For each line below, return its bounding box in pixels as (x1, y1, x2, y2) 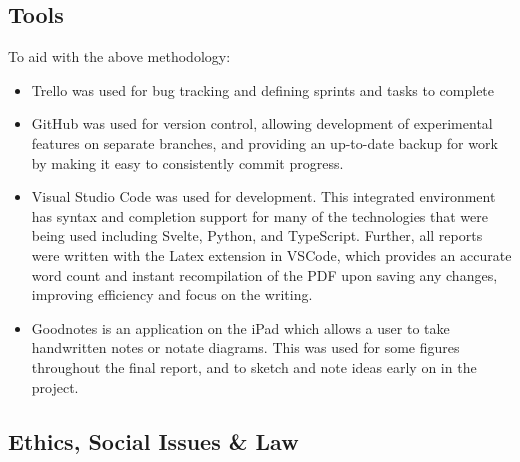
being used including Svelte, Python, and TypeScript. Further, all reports (31, 225, 483, 246)
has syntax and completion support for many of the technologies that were (31, 205, 488, 226)
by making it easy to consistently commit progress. (31, 152, 344, 173)
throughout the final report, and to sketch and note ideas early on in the (31, 356, 477, 377)
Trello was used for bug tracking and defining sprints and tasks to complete (31, 79, 495, 100)
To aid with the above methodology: (8, 46, 231, 67)
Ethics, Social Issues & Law (8, 425, 299, 456)
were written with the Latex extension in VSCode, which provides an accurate (31, 244, 512, 265)
